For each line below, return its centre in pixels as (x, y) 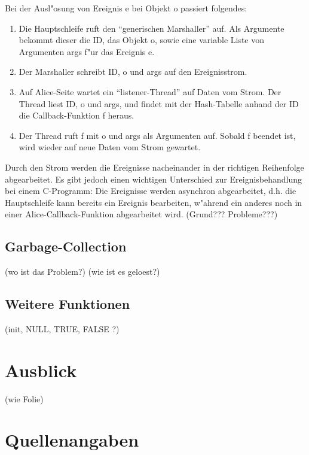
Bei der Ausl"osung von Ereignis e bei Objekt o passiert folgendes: (126, 8)
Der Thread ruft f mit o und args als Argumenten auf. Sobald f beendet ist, (157, 135)
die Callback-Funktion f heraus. (77, 115)
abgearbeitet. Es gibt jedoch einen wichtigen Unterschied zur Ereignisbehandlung (154, 179)
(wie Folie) (24, 398)
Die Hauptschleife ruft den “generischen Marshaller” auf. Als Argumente (152, 28)
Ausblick (41, 370)
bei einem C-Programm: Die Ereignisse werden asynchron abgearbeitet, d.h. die (151, 191)
